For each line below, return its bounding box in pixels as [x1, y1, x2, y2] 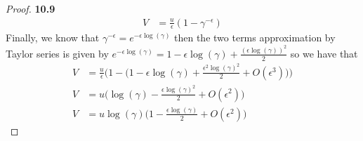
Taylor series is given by [6, 46, 109, 60]
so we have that [290, 46, 358, 60]
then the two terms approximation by [174, 30, 336, 45]
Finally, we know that [6, 30, 100, 45]
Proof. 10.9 [6, 1, 55, 15]
